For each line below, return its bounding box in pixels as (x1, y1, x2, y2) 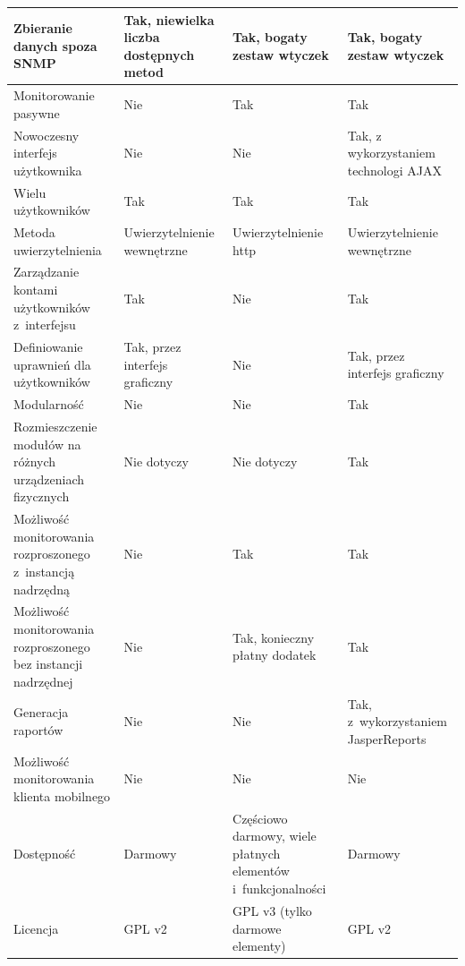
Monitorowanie (13, 86, 95, 105)
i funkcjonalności (232, 879, 326, 898)
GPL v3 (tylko (232, 901, 312, 919)
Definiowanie (13, 338, 83, 356)
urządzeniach (13, 469, 84, 488)
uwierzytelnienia (13, 240, 102, 259)
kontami (13, 280, 58, 299)
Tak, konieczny (232, 628, 315, 646)
